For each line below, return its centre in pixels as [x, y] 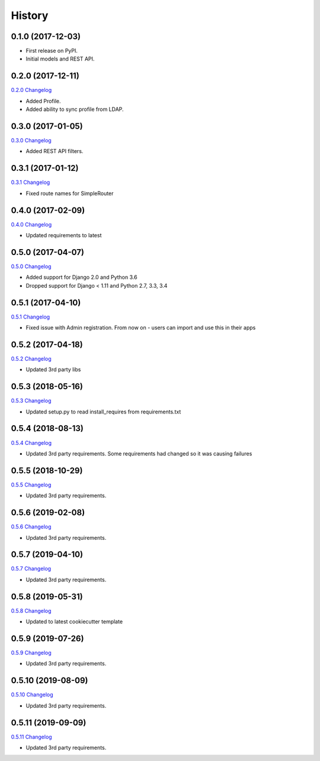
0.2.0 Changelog [31, 90]
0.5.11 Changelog [32, 737]
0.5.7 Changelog [31, 569]
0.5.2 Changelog [31, 358]
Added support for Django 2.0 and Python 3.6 [81, 277]
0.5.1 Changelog [31, 317]
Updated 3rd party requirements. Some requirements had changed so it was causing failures [139, 453]
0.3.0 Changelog [31, 141]
